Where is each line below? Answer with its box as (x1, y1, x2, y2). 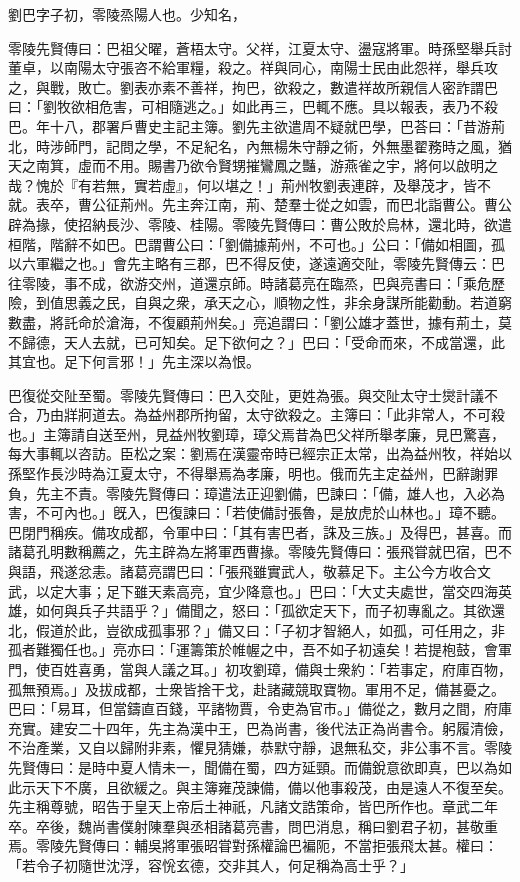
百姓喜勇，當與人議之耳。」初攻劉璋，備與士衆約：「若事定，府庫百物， (49, 659, 512, 679)
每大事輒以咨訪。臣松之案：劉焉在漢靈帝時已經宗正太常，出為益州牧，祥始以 (8, 443, 512, 464)
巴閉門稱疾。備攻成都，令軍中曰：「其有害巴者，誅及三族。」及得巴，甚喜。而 (8, 521, 512, 542)
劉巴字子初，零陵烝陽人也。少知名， (8, 4, 246, 24)
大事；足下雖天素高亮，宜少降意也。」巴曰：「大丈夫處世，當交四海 (63, 580, 498, 601)
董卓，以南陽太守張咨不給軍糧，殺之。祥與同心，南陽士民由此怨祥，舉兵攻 (8, 57, 498, 78)
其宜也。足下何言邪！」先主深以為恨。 (8, 351, 260, 372)
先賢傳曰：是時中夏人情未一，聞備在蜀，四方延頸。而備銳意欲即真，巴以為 (8, 756, 498, 777)
